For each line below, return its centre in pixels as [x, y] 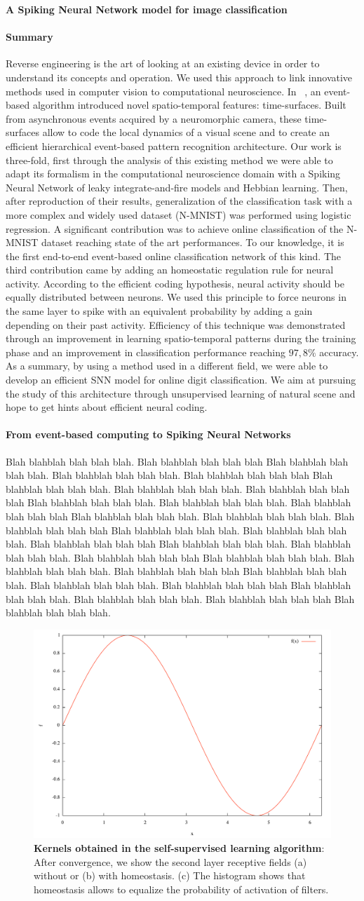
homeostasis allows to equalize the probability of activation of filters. [181, 889]
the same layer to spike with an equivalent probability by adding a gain [159, 311]
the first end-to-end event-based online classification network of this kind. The [174, 256]
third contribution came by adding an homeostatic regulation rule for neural [170, 270]
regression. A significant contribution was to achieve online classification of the [175, 228]
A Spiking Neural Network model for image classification [147, 9]
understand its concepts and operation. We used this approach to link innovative [179, 77]
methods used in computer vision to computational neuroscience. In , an [163, 91]
